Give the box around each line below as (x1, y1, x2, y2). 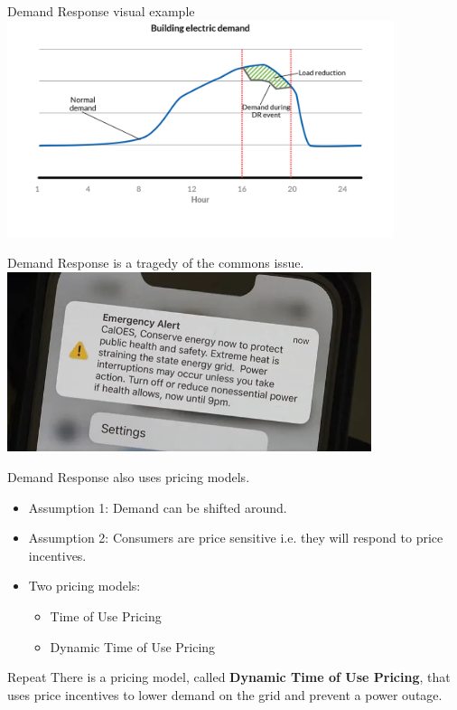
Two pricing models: (28, 576, 141, 595)
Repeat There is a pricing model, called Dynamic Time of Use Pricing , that (7, 667, 451, 686)
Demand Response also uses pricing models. (7, 467, 250, 486)
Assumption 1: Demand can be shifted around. (28, 497, 287, 516)
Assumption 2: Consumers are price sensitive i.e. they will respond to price (28, 528, 443, 547)
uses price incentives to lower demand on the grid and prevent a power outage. (7, 685, 443, 704)
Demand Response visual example (7, 2, 195, 20)
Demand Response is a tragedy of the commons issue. (7, 253, 304, 272)
